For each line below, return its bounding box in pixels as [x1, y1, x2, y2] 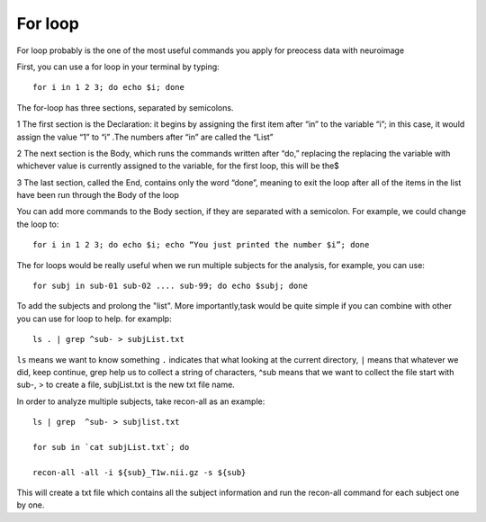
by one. [16, 499, 45, 510]
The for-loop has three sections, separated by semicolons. [16, 102, 234, 112]
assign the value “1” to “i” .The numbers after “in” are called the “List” [16, 131, 274, 142]
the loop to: [16, 219, 59, 229]
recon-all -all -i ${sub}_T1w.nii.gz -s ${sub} [32, 467, 247, 477]
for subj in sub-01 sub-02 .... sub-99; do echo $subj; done [32, 281, 308, 292]
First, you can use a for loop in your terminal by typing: [16, 61, 220, 72]
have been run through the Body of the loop [16, 190, 180, 201]
